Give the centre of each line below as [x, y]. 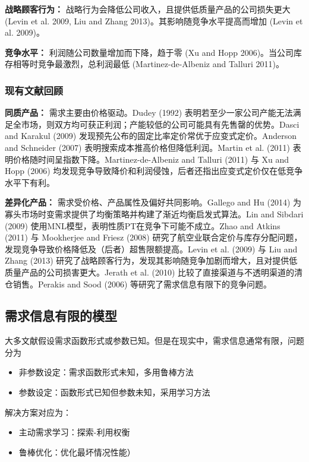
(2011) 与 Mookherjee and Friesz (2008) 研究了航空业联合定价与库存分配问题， [154, 237]
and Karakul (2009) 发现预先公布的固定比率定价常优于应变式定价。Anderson [151, 136]
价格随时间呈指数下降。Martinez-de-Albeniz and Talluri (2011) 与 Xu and [151, 159]
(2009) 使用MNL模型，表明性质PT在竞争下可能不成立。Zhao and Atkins [143, 225]
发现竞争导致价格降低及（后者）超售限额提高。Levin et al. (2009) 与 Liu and [151, 249]
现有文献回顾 [34, 90]
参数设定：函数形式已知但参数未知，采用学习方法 [114, 392]
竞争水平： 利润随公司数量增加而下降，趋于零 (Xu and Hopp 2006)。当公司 [149, 52]
